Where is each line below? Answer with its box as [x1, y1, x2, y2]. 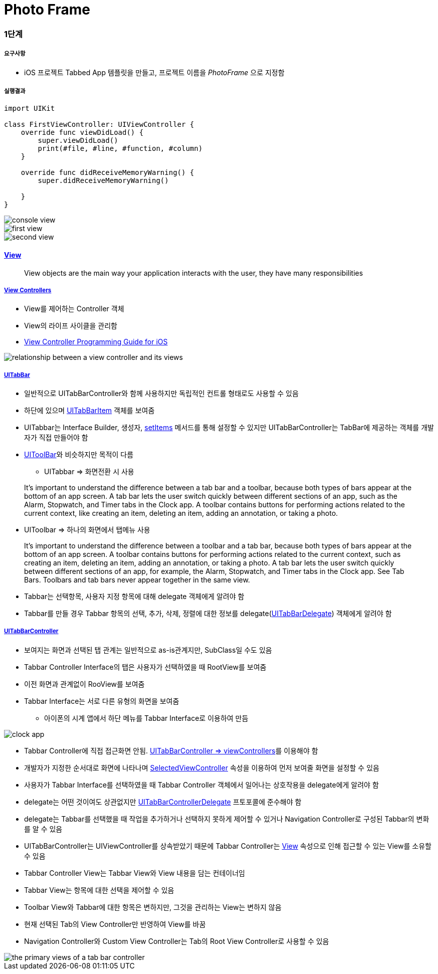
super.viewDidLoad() [38, 136, 118, 145]
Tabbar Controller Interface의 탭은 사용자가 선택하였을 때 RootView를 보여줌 [24, 662, 267, 671]
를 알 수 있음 [24, 824, 63, 833]
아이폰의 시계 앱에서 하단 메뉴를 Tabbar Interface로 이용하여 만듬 [44, 713, 249, 722]
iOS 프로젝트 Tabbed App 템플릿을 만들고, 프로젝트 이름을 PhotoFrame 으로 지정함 [24, 68, 285, 77]
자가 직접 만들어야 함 [24, 433, 88, 442]
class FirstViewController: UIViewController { [4, 120, 194, 129]
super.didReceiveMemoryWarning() [38, 176, 169, 185]
